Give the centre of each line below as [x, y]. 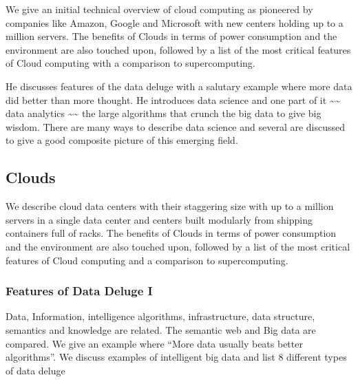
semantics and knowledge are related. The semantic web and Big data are [161, 329]
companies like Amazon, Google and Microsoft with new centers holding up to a [175, 22]
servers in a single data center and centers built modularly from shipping [159, 219]
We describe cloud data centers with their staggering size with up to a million [170, 206]
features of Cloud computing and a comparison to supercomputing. [147, 260]
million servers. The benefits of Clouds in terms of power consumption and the [171, 36]
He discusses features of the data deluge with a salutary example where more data [179, 86]
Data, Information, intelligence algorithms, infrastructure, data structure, [160, 316]
